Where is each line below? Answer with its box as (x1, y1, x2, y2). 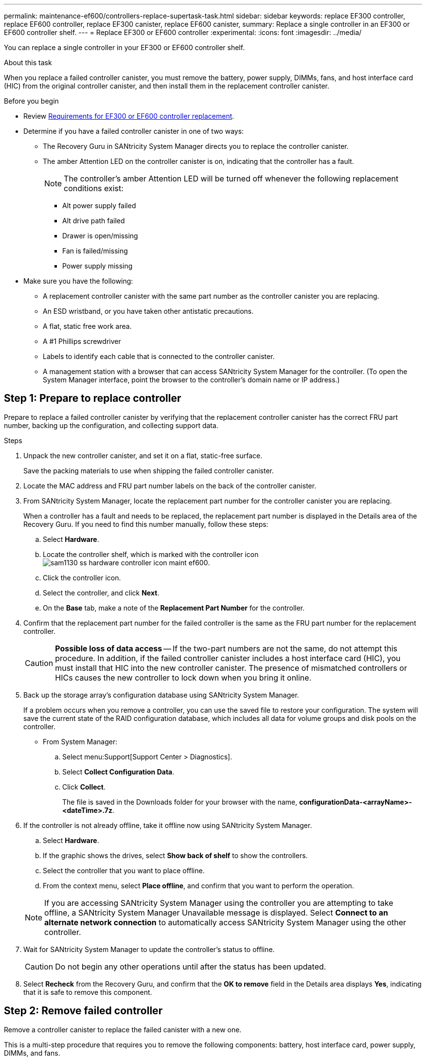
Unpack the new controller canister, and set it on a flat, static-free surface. (23, 451, 263, 460)
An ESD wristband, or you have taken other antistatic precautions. (43, 307, 254, 315)
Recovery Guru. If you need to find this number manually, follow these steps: (23, 520, 268, 528)
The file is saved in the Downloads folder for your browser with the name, (62, 797, 298, 806)
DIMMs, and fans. (4, 1048, 60, 1057)
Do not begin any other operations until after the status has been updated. (55, 961, 326, 971)
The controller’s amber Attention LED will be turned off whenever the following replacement (64, 174, 399, 183)
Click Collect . (62, 782, 106, 791)
